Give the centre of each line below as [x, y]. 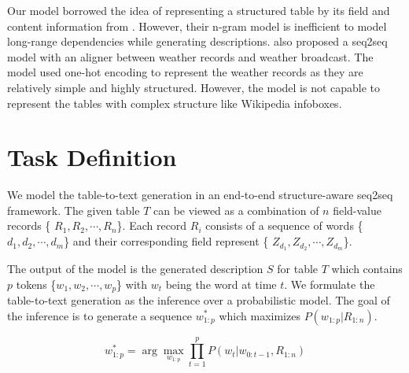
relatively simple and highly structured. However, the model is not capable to [194, 87]
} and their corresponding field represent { [166, 241]
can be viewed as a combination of [236, 210]
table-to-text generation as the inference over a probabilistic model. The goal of [199, 299]
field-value [357, 210]
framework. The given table [74, 210]
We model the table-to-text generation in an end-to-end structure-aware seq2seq [200, 195]
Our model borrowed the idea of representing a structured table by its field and [199, 10]
